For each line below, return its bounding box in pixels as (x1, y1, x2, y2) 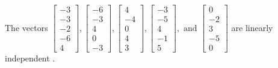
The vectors (5, 21, 48, 33)
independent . (5, 52, 55, 64)
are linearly (231, 21, 273, 33)
